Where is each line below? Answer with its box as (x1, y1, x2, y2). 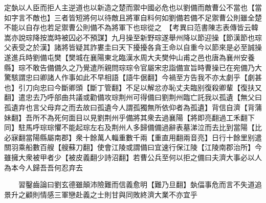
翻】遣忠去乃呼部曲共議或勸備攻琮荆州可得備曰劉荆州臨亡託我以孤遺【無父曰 (4, 92, 262, 103)
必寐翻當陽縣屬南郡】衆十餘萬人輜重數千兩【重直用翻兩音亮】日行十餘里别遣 (4, 132, 262, 142)
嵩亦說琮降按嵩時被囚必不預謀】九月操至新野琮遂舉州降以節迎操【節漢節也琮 (4, 32, 262, 42)
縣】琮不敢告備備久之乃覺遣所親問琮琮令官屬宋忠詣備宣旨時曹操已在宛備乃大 (4, 62, 262, 72)
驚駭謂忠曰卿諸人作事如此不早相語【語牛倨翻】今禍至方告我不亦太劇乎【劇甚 (4, 72, 262, 83)
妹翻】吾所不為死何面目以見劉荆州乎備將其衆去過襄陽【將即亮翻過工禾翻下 (4, 112, 255, 122)
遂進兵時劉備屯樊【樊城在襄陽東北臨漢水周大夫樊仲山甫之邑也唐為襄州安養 (4, 52, 255, 62)
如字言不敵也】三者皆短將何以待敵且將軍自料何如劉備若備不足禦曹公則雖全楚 (4, 12, 262, 22)
